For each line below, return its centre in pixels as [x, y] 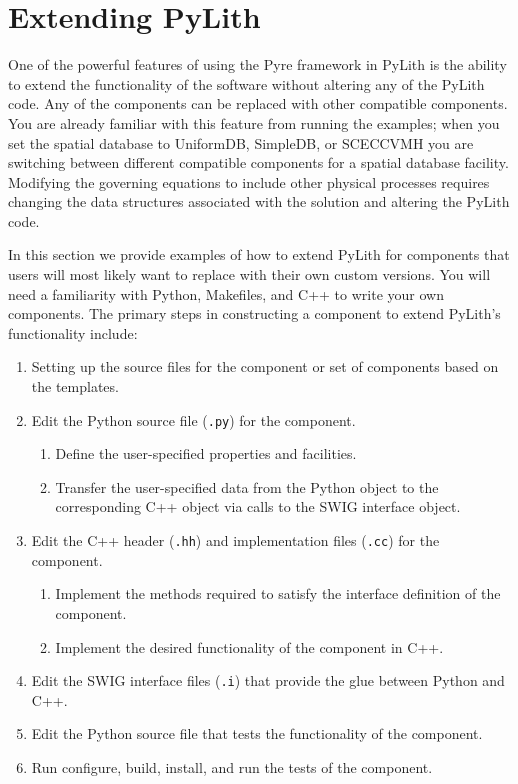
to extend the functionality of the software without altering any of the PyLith [246, 83]
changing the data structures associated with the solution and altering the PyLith [259, 201]
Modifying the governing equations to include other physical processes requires [249, 181]
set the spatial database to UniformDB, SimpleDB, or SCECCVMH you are [241, 142]
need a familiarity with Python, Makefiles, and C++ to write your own [226, 293]
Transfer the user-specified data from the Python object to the [247, 486]
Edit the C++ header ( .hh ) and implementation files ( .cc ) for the [235, 540]
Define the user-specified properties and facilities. [206, 453]
